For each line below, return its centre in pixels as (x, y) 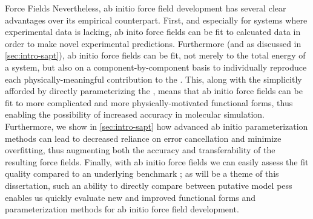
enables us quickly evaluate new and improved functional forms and (130, 197)
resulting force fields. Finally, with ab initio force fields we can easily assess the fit (157, 161)
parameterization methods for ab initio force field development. (122, 209)
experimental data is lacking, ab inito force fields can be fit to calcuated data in (153, 32)
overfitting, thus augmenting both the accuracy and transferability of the (140, 150)
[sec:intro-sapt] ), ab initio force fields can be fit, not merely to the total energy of (155, 55)
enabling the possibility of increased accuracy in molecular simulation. (135, 114)
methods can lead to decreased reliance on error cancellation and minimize (143, 138)
